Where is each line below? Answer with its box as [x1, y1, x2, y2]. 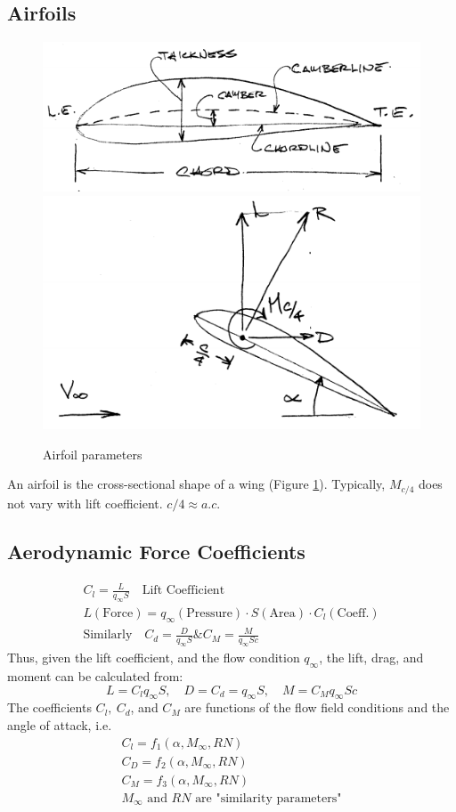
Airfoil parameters [43, 444, 142, 463]
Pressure [186, 607, 232, 620]
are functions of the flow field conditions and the [184, 698, 450, 717]
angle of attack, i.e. [7, 715, 112, 734]
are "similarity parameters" [195, 792, 342, 805]
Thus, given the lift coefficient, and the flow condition [7, 648, 300, 667]
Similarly [83, 629, 133, 642]
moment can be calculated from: [7, 666, 183, 685]
